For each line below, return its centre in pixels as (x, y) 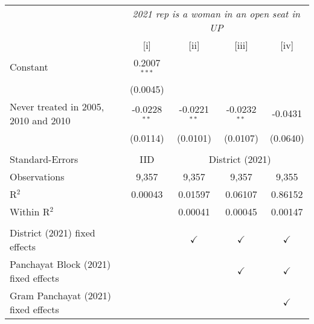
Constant (29, 67)
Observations (37, 176)
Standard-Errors (44, 159)
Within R (30, 211)
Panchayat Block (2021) (60, 264)
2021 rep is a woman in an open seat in (216, 14)
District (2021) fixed (53, 232)
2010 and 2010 (40, 120)
